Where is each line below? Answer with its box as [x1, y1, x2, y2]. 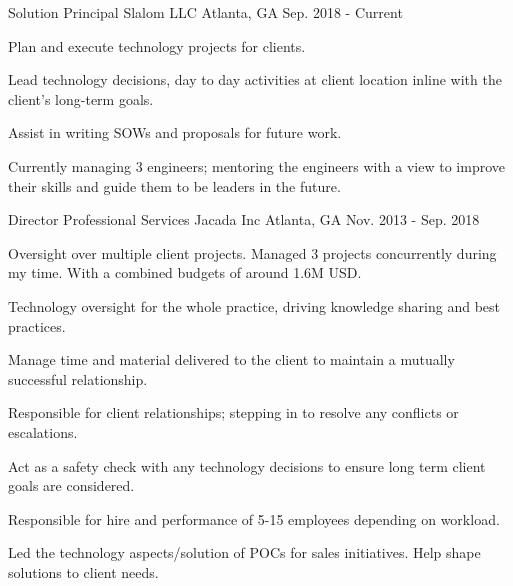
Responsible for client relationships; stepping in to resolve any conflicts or [8, 402, 459, 423]
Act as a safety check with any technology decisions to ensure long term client [8, 455, 486, 476]
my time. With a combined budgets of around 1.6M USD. [8, 262, 362, 283]
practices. [8, 315, 66, 336]
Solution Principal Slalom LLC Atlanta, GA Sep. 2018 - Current [8, 2, 403, 22]
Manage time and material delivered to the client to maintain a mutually [8, 349, 455, 370]
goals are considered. [8, 475, 135, 496]
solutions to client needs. [8, 561, 159, 582]
